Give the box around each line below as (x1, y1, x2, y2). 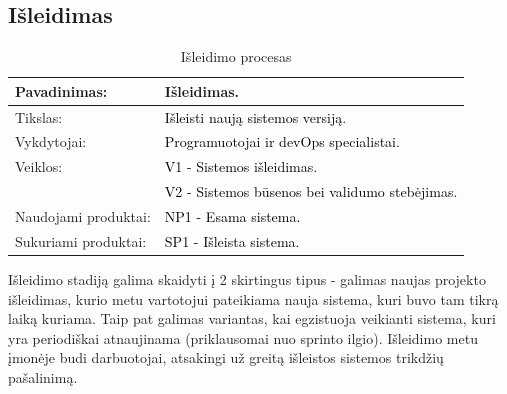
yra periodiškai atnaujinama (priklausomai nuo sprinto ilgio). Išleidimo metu (8, 327, 478, 348)
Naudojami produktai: (15, 206, 151, 227)
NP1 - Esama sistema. (164, 206, 301, 227)
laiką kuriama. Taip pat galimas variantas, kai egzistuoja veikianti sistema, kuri (8, 308, 496, 329)
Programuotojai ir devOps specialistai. (164, 131, 400, 152)
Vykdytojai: (15, 131, 87, 152)
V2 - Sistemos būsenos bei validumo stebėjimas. (164, 181, 458, 202)
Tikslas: (15, 106, 63, 127)
